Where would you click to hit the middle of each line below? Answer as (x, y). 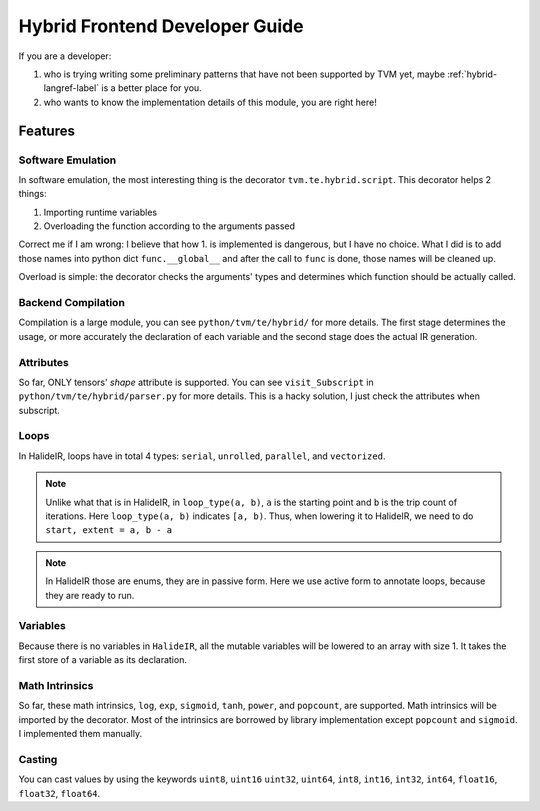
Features (46, 130)
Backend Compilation (71, 302)
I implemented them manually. (80, 733)
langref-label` (71, 88)
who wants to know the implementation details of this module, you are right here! (210, 102)
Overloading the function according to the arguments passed (169, 226)
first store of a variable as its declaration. (102, 660)
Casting (38, 759)
